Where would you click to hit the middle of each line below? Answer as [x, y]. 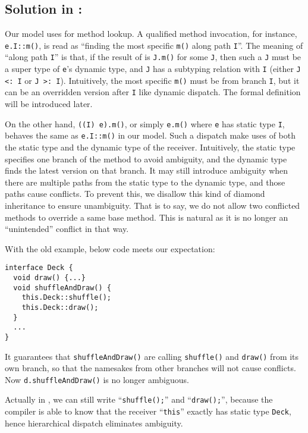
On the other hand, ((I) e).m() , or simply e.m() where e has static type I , [145, 123]
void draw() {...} [50, 277]
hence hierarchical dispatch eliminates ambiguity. [94, 423]
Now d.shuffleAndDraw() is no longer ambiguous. [97, 379]
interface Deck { [39, 268]
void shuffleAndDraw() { [62, 288]
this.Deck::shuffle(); [66, 298]
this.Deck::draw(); [60, 307]
